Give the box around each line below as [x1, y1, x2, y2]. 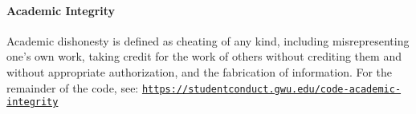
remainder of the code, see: [6, 79, 139, 96]
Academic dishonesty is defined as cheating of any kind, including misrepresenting [6, 32, 410, 49]
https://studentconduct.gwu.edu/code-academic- [141, 83, 402, 95]
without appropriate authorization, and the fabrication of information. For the [6, 63, 393, 80]
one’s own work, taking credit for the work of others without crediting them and [6, 48, 402, 65]
